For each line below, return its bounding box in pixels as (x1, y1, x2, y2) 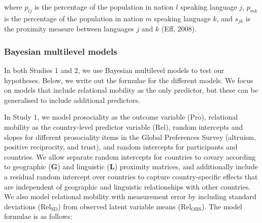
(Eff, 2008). (161, 23, 197, 34)
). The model (202, 201, 242, 211)
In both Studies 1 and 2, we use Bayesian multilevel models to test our (4, 65, 224, 76)
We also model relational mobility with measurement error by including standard (4, 191, 256, 202)
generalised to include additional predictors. (4, 94, 140, 105)
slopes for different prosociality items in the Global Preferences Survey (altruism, (4, 131, 256, 142)
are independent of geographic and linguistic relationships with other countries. (4, 181, 251, 192)
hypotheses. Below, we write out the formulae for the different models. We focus (4, 75, 253, 85)
